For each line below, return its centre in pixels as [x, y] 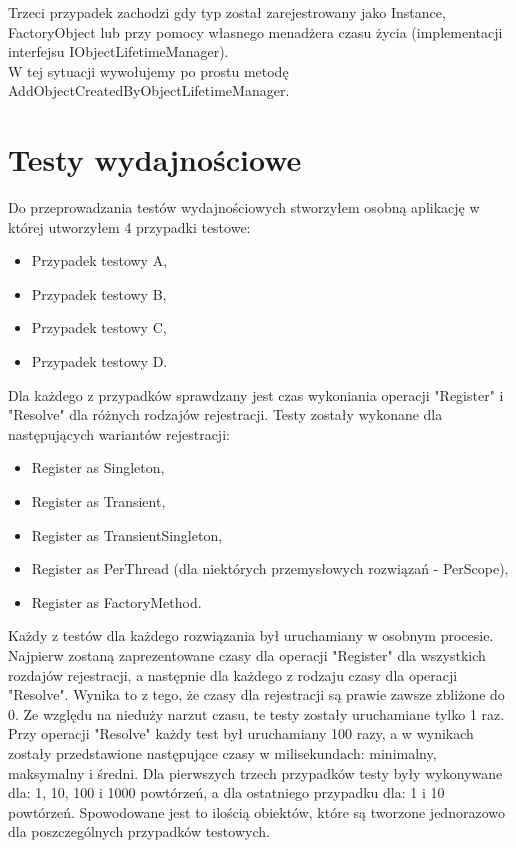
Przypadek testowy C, [99, 327]
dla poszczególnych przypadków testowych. [139, 831]
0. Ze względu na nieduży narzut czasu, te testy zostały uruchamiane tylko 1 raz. [256, 713]
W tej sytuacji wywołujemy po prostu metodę [148, 70]
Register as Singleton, [98, 467]
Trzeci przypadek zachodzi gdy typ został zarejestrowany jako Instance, [227, 12]
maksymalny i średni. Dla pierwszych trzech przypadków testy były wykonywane [255, 772]
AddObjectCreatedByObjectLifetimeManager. [149, 90]
